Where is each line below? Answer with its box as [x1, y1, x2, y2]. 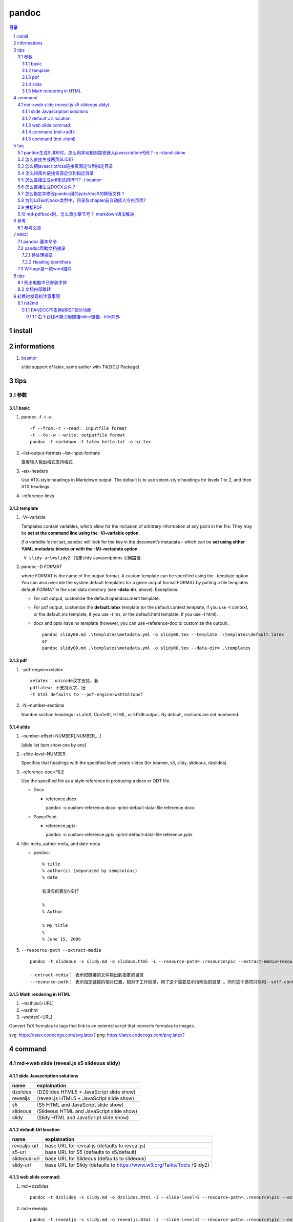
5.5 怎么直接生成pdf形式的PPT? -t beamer [18, 177, 102, 183]
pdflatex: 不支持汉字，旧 [30, 685, 86, 690]
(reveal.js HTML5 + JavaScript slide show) [37, 1095, 134, 1102]
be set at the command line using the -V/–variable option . [21, 530, 140, 536]
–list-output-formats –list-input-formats [21, 450, 100, 456]
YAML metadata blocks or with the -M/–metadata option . [21, 546, 139, 552]
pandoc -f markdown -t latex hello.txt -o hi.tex [30, 439, 151, 445]
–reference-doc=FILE [21, 769, 64, 775]
